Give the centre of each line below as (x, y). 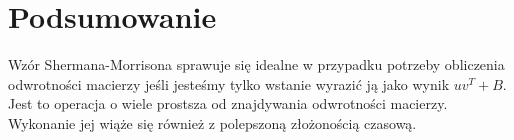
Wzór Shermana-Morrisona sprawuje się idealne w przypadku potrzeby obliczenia (256, 64)
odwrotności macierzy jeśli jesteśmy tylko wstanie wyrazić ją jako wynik (229, 83)
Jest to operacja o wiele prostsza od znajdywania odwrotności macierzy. (228, 103)
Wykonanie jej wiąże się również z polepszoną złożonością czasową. (212, 122)
